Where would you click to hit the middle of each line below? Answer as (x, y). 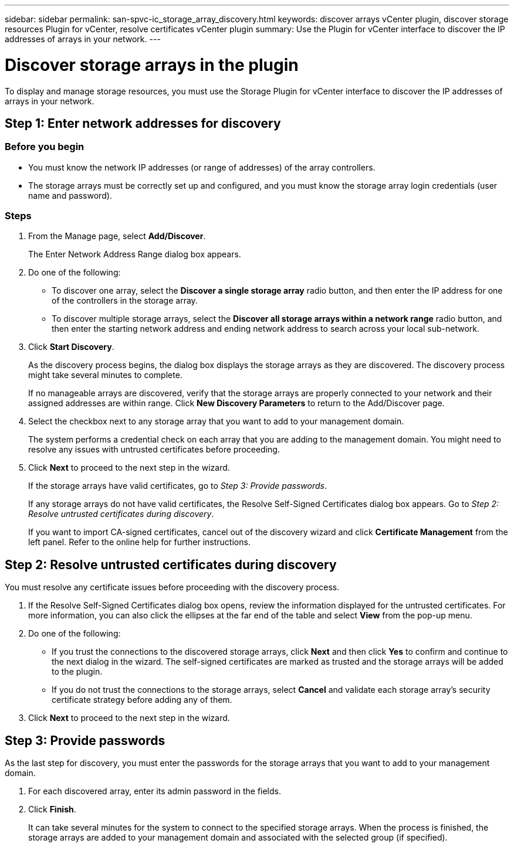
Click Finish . (52, 809)
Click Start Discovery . (71, 347)
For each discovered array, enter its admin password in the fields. (155, 791)
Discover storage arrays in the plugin (152, 65)
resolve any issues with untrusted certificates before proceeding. (154, 450)
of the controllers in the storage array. (125, 301)
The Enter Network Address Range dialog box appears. (135, 254)
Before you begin (45, 147)
